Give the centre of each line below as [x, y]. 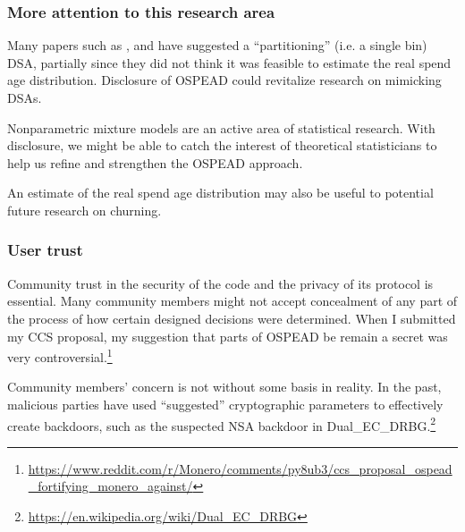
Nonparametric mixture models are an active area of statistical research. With [221, 127]
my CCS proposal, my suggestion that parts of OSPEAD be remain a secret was [228, 336]
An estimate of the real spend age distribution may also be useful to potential [220, 193]
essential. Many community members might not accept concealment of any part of [232, 301]
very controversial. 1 [60, 355]
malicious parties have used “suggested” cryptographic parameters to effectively [225, 404]
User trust [45, 250]
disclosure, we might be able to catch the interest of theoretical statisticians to [222, 145]
